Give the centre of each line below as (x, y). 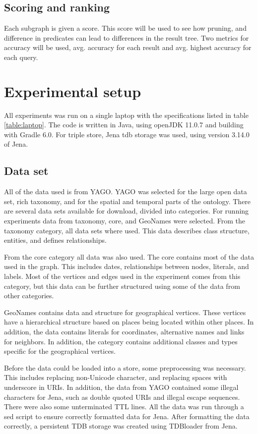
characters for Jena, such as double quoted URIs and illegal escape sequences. (122, 397)
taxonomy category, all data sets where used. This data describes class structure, (127, 230)
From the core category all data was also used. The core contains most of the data (129, 256)
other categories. (29, 296)
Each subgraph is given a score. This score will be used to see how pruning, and (125, 28)
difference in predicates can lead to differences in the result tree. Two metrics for (127, 37)
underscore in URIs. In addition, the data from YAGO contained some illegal (121, 387)
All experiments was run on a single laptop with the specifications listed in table (126, 115)
